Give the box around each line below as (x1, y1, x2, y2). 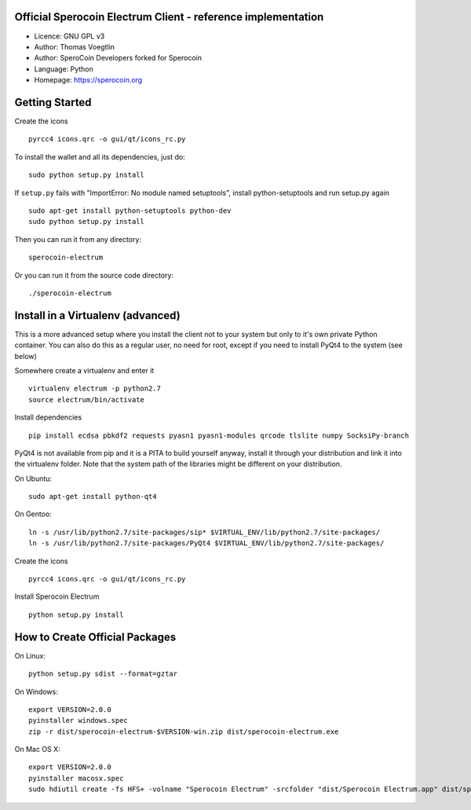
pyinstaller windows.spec (28, 716, 129, 725)
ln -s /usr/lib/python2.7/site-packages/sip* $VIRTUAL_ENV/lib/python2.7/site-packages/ (28, 527, 381, 537)
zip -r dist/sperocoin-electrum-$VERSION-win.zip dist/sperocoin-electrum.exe (28, 727, 339, 736)
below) (14, 351, 37, 361)
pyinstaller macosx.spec (28, 774, 124, 783)
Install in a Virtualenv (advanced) (14, 309, 181, 322)
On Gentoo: (14, 509, 53, 519)
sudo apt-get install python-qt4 (28, 492, 157, 501)
